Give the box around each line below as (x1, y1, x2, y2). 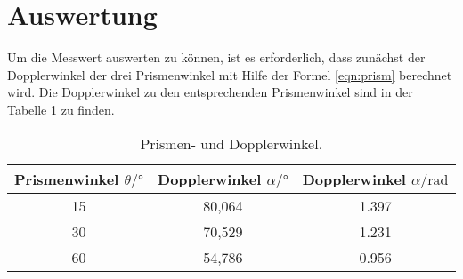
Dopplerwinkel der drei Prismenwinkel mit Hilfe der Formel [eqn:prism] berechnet (7, 65, 452, 84)
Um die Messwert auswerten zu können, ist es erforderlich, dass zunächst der (7, 48, 426, 67)
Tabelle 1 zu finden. (7, 100, 115, 118)
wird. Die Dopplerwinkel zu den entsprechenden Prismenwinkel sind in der (7, 83, 413, 101)
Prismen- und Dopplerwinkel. (140, 132, 323, 154)
